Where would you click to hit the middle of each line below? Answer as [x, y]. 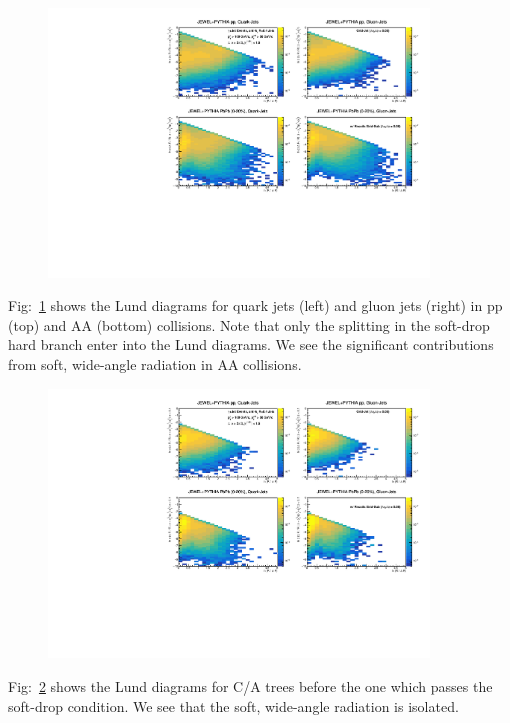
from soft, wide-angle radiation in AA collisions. [155, 364]
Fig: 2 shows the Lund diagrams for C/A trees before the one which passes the [250, 685]
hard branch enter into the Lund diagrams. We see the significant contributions [251, 344]
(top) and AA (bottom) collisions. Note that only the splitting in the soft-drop [249, 324]
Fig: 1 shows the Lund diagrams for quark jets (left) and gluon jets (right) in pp [255, 305]
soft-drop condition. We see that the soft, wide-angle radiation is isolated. [233, 705]
